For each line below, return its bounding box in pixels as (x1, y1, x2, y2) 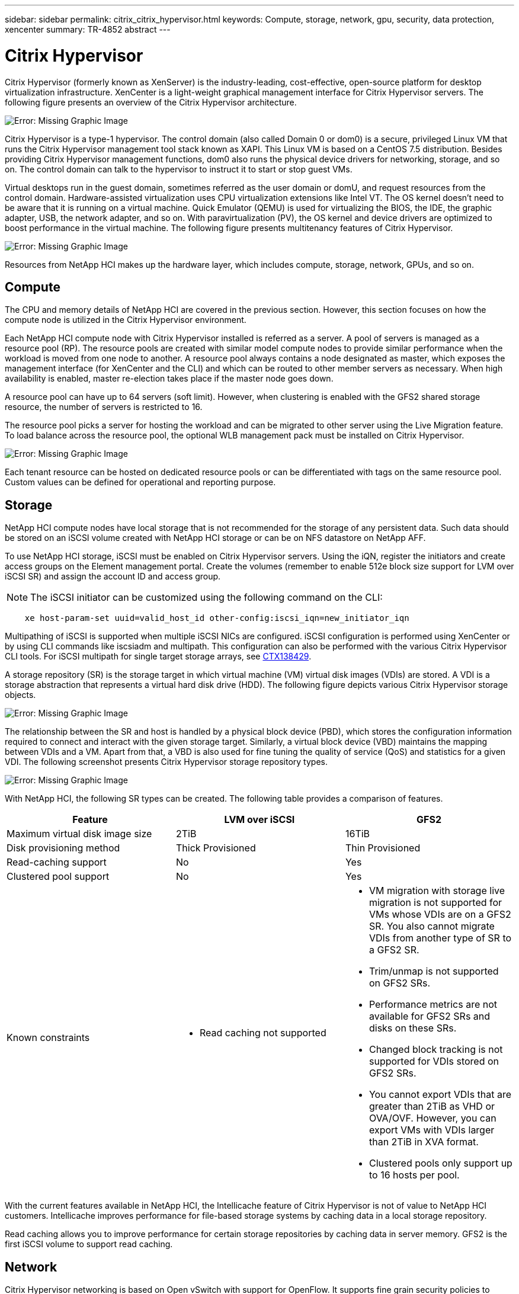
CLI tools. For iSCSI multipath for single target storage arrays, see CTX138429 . (5, 651, 312, 662)
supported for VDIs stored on (369, 1055, 499, 1068)
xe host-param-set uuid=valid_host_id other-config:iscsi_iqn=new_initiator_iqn (24, 613, 409, 623)
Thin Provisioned (345, 842, 421, 854)
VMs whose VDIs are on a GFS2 (369, 908, 511, 921)
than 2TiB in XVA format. (369, 1136, 479, 1148)
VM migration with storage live (369, 885, 505, 897)
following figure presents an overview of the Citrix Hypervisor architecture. (5, 97, 297, 107)
